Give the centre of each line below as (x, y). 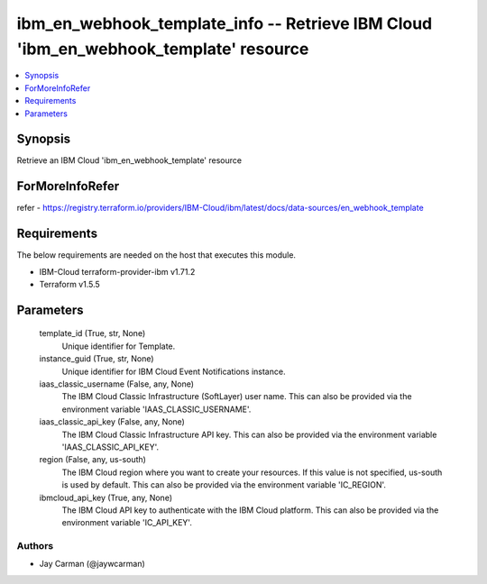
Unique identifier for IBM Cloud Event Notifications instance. (174, 371)
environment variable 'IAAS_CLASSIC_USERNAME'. (156, 409)
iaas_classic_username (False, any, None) (116, 384)
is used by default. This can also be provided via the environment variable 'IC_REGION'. (224, 485)
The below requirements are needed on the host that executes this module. (156, 255)
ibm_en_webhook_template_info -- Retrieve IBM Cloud (225, 23)
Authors (35, 546)
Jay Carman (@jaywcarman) (92, 564)
